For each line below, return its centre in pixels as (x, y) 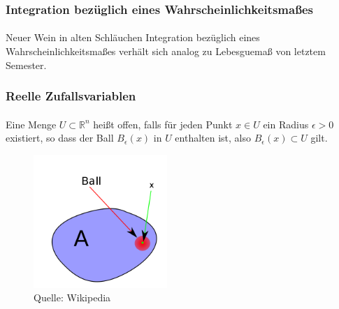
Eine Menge (31, 124)
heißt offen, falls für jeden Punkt (163, 124)
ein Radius (286, 124)
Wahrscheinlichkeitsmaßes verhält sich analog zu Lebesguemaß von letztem (166, 51)
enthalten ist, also (213, 138)
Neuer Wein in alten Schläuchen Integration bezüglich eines (133, 37)
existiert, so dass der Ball (60, 138)
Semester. (26, 65)
